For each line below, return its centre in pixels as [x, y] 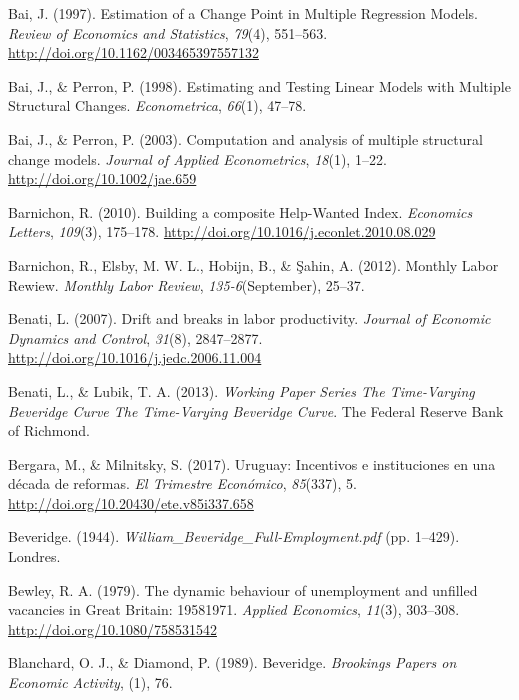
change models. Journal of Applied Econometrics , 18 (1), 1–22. [197, 158]
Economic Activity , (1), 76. [90, 682]
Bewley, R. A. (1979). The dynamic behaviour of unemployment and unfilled [243, 589]
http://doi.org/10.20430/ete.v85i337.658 [131, 502]
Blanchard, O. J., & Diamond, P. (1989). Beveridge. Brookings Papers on [232, 662]
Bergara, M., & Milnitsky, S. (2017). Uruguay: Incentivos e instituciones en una [252, 463]
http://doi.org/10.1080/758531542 [112, 628]
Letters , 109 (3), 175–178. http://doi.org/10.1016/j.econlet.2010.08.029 [222, 231]
